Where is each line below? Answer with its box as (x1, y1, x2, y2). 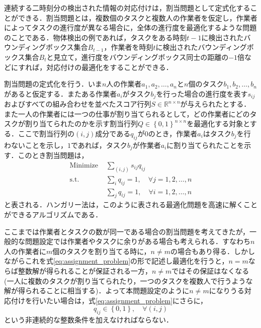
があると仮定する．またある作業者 (4, 88, 117, 99)
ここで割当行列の (18, 128, 74, 138)
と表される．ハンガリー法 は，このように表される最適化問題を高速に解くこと (4, 199, 257, 210)
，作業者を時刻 (104, 42, 153, 52)
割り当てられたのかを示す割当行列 (25, 118, 138, 129)
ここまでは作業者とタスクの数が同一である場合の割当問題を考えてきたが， (4, 226, 249, 236)
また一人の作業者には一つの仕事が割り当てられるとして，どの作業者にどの (4, 108, 250, 119)
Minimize (69, 161, 98, 169)
